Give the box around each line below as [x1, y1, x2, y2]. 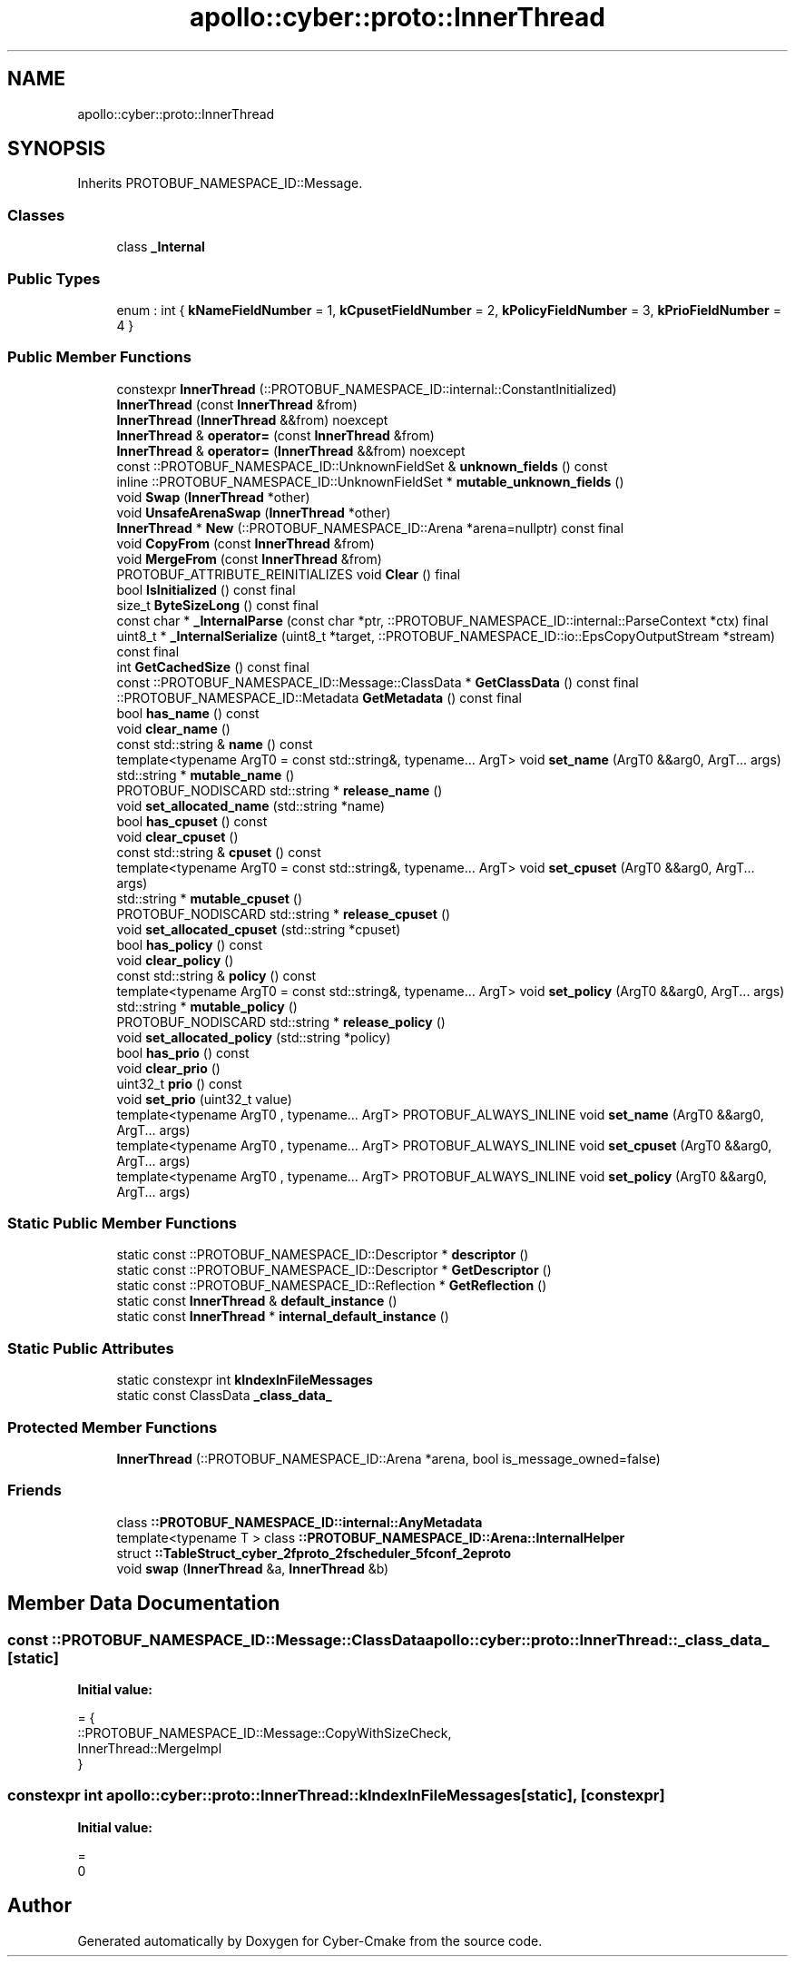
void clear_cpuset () [116, 828, 239, 844]
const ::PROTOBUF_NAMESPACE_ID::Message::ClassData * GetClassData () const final [116, 674, 639, 690]
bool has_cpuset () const [116, 813, 268, 829]
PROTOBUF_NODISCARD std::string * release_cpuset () [116, 905, 451, 922]
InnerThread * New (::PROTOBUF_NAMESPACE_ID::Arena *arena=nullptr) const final [116, 519, 624, 536]
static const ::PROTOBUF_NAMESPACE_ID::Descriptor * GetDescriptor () [116, 1262, 552, 1278]
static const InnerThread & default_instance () [116, 1293, 397, 1309]
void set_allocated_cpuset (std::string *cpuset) [116, 921, 401, 937]
